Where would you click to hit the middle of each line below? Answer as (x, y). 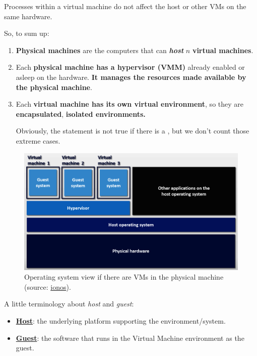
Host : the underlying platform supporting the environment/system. (121, 320)
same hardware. (28, 16)
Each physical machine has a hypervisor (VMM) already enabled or (130, 67)
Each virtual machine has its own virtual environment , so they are (130, 104)
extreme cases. (38, 140)
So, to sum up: (27, 33)
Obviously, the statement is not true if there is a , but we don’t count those (133, 131)
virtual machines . (223, 50)
